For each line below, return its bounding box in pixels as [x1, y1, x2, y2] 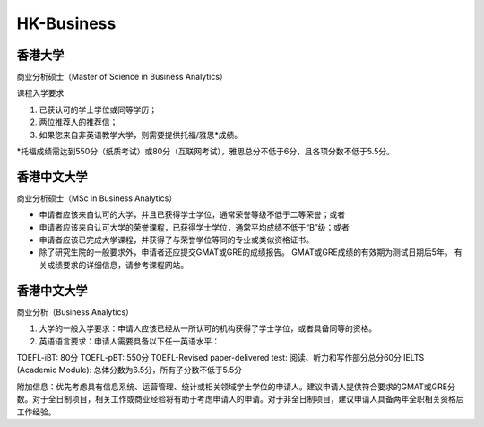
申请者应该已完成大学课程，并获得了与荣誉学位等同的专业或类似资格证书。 [39, 234, 314, 246]
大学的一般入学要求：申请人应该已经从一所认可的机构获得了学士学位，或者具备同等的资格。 [39, 323, 376, 334]
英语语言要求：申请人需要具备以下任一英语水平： [39, 335, 220, 346]
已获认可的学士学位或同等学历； [39, 104, 157, 115]
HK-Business [16, 13, 117, 33]
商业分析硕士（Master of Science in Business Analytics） [16, 72, 228, 83]
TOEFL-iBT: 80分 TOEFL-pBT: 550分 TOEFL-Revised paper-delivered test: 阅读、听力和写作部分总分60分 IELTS [16, 352, 425, 362]
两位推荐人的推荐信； [39, 117, 118, 127]
